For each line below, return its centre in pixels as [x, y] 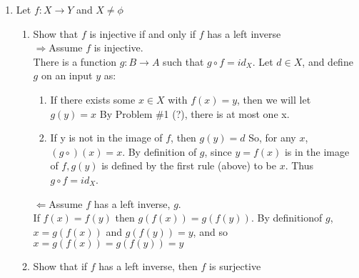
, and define [328, 61]
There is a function [75, 61]
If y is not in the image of [106, 138]
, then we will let [274, 99]
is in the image [317, 151]
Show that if [60, 266]
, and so [210, 231]
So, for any [272, 138]
